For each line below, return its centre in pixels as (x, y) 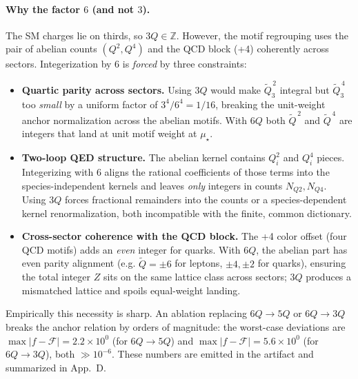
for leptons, (199, 263)
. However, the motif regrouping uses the (262, 35)
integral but (305, 89)
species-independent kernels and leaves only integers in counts (152, 185)
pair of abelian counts (51, 49)
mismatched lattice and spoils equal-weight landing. (131, 290)
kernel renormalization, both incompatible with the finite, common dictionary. (187, 213)
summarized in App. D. (56, 367)
